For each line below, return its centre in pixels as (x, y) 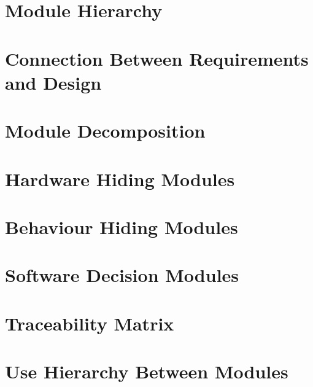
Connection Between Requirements (157, 58)
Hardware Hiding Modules (120, 178)
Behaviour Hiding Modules (122, 226)
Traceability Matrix (90, 323)
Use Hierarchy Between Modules (147, 371)
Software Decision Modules (122, 275)
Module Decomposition (105, 131)
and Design (53, 82)
